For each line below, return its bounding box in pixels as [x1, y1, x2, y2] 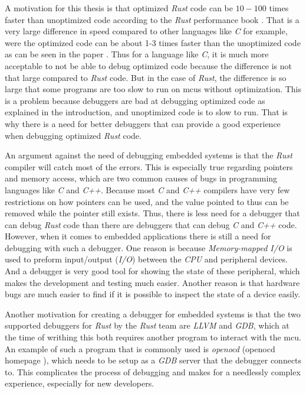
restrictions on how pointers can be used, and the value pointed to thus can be [5, 195, 289, 207]
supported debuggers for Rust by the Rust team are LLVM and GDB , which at [5, 319, 289, 332]
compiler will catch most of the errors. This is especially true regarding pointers [5, 160, 293, 173]
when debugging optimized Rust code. [5, 129, 142, 141]
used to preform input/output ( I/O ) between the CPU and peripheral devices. [5, 253, 288, 265]
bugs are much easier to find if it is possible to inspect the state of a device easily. [5, 288, 301, 300]
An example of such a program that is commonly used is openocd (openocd [5, 342, 275, 355]
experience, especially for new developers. [5, 377, 154, 389]
